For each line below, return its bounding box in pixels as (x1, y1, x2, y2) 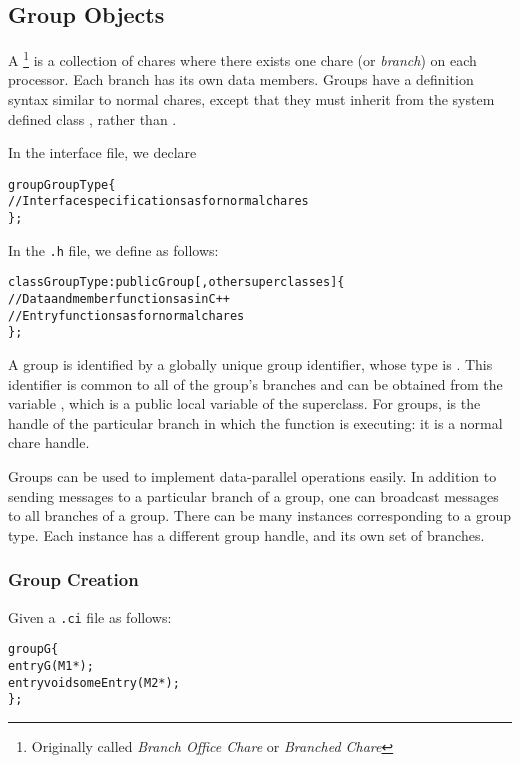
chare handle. (8, 432, 90, 453)
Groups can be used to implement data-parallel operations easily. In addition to (8, 466, 497, 487)
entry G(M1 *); (8, 658, 94, 673)
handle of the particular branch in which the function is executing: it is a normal (8, 412, 503, 433)
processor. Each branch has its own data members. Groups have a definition (8, 69, 474, 90)
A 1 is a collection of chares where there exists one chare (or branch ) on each (8, 47, 477, 70)
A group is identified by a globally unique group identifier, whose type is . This (8, 354, 493, 375)
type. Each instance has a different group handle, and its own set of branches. (8, 524, 485, 545)
